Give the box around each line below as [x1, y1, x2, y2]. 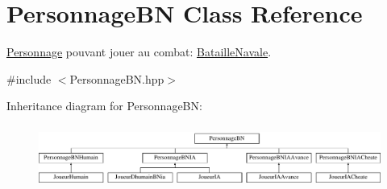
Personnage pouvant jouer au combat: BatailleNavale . [6, 43, 272, 60]
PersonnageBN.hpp [69, 70, 164, 87]
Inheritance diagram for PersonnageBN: [6, 97, 202, 114]
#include [6, 70, 52, 87]
